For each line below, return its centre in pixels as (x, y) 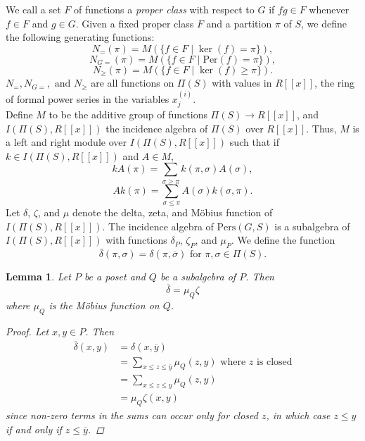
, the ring (334, 83)
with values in (242, 83)
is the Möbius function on (104, 305)
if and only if (34, 429)
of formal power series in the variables (88, 98)
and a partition (239, 23)
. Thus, (321, 128)
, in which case (298, 415)
